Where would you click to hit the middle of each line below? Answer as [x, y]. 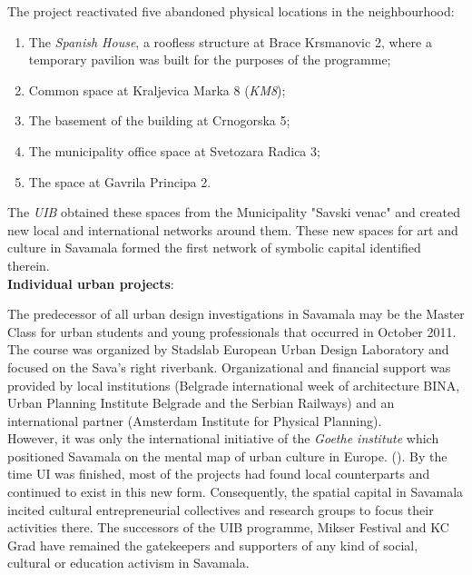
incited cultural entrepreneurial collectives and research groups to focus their [221, 509]
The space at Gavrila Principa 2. [120, 181]
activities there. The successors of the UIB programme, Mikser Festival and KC [228, 527]
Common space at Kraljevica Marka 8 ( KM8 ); [157, 89]
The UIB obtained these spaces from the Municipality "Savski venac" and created [234, 212]
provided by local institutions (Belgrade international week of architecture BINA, [234, 385]
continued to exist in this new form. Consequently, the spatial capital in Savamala [236, 492]
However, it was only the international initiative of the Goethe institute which [223, 438]
